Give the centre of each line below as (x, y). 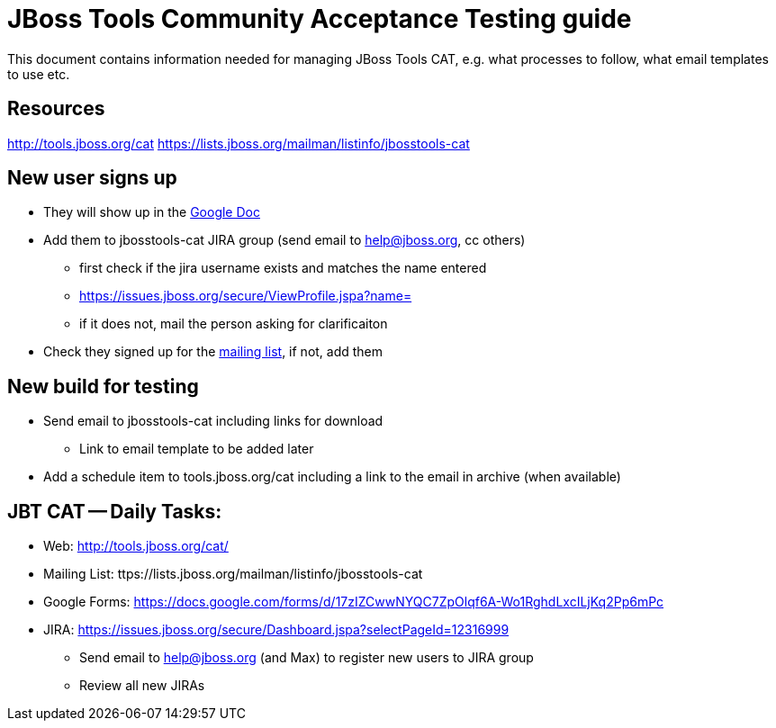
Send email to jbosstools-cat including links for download (213, 421)
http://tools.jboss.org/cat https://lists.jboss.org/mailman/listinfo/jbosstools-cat (239, 143)
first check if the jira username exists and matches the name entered (283, 268)
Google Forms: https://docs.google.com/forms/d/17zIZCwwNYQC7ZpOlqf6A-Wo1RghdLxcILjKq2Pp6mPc (354, 602)
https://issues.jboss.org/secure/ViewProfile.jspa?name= (246, 296)
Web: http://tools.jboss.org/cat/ (136, 546)
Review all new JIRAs (142, 686)
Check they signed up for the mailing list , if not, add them (213, 352)
